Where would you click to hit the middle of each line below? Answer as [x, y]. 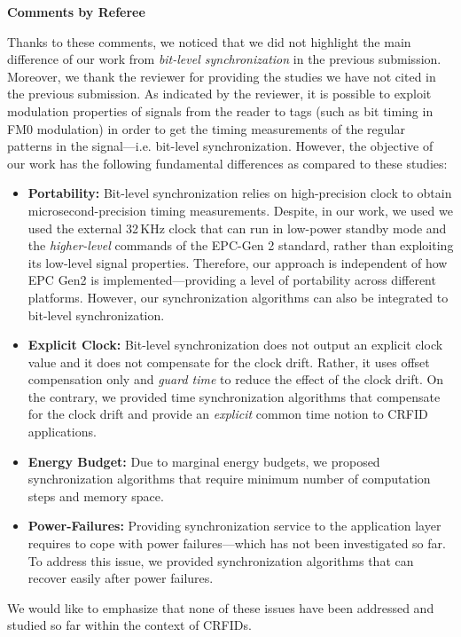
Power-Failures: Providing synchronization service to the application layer [234, 526]
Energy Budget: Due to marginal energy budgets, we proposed [204, 461]
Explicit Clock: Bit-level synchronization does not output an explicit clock [235, 345]
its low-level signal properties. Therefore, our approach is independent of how [238, 262]
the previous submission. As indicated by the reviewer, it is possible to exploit [219, 94]
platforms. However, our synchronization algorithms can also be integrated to [238, 297]
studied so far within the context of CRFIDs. [129, 625]
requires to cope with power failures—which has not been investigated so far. [237, 543]
